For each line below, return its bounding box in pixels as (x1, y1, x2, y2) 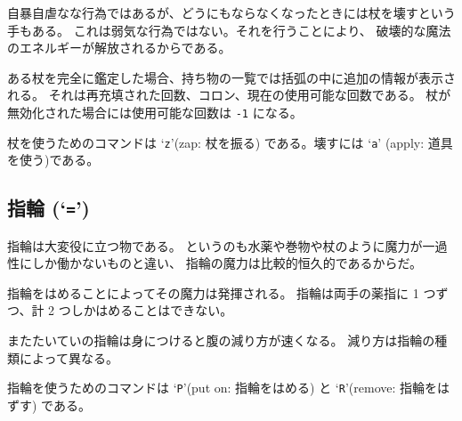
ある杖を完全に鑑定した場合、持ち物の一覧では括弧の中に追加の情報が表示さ (7, 68, 456, 86)
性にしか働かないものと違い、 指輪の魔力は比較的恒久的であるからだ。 (7, 254, 423, 272)
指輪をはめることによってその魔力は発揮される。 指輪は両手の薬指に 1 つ (7, 283, 436, 302)
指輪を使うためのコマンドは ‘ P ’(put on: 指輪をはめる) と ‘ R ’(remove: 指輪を (7, 378, 438, 397)
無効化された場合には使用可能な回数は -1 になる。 (7, 102, 303, 121)
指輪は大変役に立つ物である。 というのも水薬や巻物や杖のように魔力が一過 (7, 236, 448, 255)
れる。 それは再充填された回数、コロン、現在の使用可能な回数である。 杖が (7, 85, 451, 104)
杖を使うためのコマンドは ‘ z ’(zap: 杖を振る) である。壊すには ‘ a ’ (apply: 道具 (7, 133, 453, 151)
